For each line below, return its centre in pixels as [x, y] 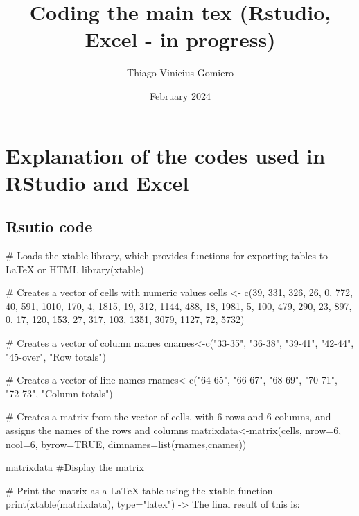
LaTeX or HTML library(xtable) [75, 269]
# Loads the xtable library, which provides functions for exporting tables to [167, 256]
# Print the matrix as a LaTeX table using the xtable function [139, 490]
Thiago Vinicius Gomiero [180, 72]
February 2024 [180, 95]
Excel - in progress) [180, 39]
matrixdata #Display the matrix [75, 467]
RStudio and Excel [97, 182]
